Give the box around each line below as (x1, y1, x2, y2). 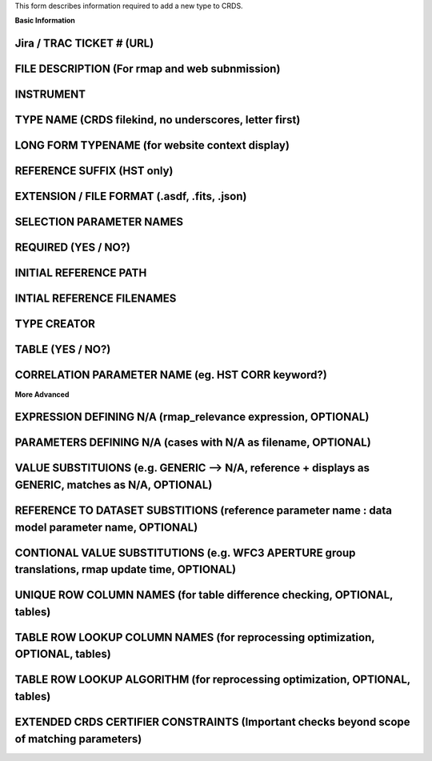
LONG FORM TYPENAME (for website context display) (14, 138, 290, 152)
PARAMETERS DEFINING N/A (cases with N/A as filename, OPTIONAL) (14, 436, 371, 450)
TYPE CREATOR (14, 317, 96, 331)
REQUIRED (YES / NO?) (14, 241, 131, 254)
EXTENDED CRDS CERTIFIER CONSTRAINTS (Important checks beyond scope (14, 715, 411, 728)
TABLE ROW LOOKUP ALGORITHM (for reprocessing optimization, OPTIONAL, (14, 673, 411, 687)
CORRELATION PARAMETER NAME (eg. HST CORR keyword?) (14, 368, 328, 382)
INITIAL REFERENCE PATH (14, 266, 147, 280)
